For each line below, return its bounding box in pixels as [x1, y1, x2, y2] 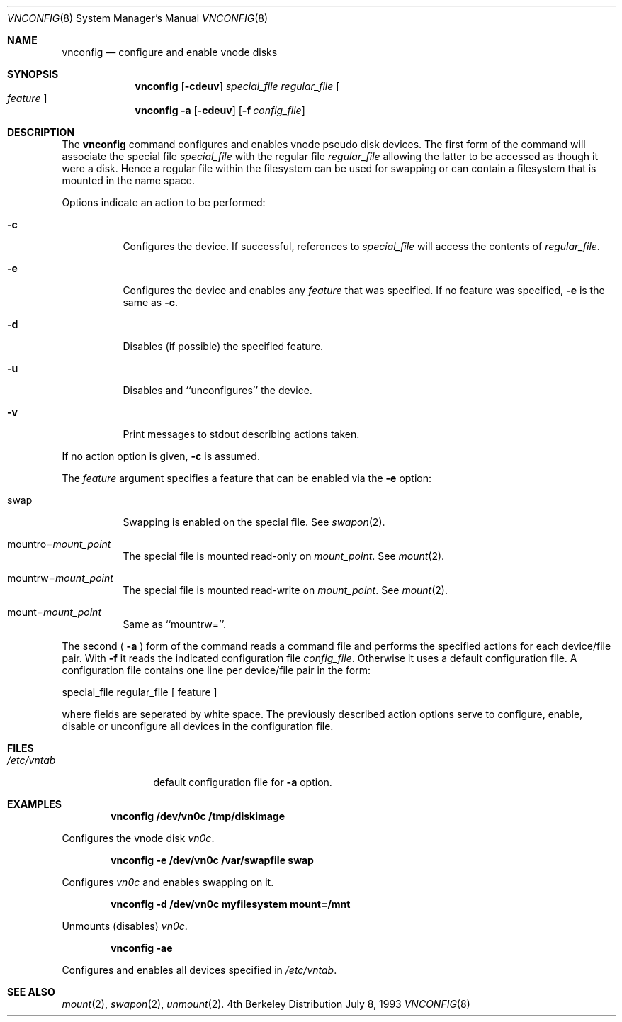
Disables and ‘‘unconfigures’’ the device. [123, 384, 312, 396]
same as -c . [123, 296, 179, 308]
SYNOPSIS [7, 68, 59, 80]
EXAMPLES [7, 798, 62, 810]
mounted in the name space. [62, 174, 195, 186]
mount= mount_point [7, 606, 101, 618]
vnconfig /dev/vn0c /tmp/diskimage [111, 810, 285, 822]
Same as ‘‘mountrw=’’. [123, 618, 226, 630]
